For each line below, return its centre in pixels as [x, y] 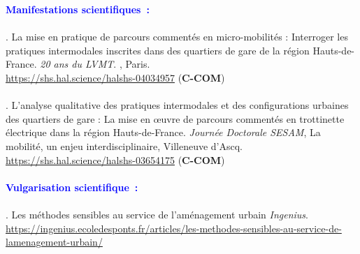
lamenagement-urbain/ [54, 242]
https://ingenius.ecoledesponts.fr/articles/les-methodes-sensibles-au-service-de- [174, 228]
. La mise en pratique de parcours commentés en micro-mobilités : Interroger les [177, 37]
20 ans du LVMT [77, 64]
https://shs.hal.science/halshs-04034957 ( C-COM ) [115, 77]
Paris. [138, 64]
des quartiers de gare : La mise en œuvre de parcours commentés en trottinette [175, 118]
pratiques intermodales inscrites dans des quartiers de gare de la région [158, 50]
